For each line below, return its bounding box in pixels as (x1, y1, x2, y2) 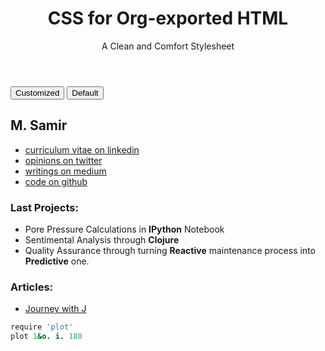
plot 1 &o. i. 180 (10, 332, 83, 342)
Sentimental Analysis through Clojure (24, 234, 180, 246)
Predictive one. (24, 255, 90, 267)
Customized (15, 87, 60, 98)
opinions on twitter (24, 154, 103, 166)
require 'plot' (10, 322, 74, 332)
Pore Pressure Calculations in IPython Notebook (24, 223, 225, 236)
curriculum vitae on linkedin (24, 143, 140, 156)
